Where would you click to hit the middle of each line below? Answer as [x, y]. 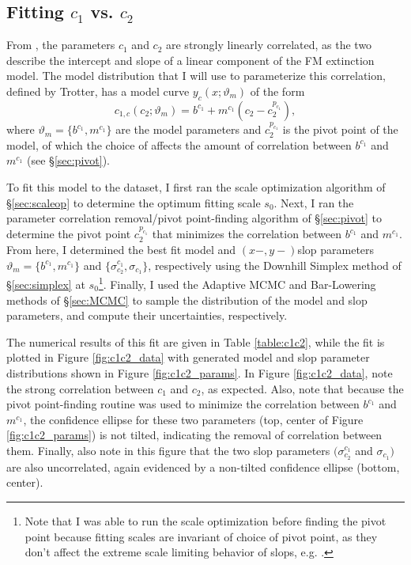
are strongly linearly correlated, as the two [269, 45]
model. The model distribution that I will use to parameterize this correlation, [196, 76]
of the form [277, 91]
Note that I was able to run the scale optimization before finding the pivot [205, 521]
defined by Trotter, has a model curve [98, 91]
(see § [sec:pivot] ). [68, 160]
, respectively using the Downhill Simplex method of [275, 265]
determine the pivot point [69, 234]
